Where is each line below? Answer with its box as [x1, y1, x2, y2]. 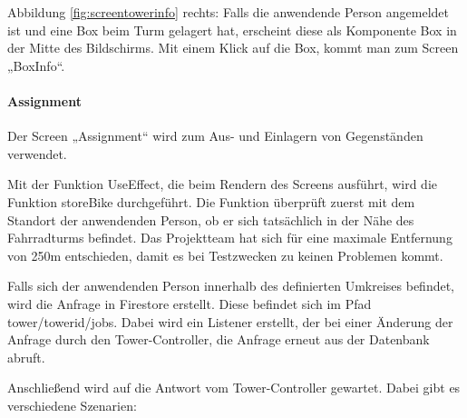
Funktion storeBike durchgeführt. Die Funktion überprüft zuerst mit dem [7, 192, 415, 211]
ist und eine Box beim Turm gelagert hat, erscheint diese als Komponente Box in [7, 20, 457, 39]
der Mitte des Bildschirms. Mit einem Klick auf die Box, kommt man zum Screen [7, 38, 459, 57]
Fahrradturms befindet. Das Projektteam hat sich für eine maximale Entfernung [7, 228, 452, 247]
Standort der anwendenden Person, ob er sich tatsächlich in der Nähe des [7, 210, 414, 229]
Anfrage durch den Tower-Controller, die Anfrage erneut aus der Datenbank [7, 330, 430, 349]
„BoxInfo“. [7, 55, 65, 75]
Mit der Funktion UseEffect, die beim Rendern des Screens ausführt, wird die [7, 174, 437, 194]
